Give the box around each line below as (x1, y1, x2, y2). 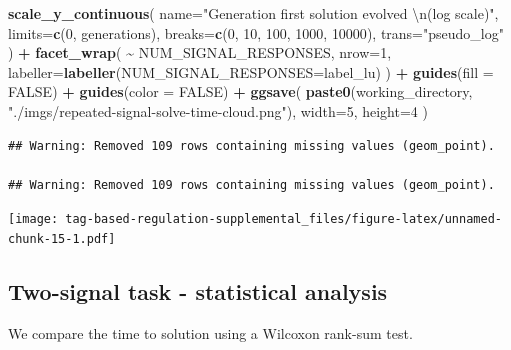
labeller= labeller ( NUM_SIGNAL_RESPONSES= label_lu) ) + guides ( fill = (8, 61, 494, 82)
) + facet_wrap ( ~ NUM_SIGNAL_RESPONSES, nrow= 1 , (8, 42, 392, 63)
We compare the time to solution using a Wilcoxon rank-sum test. (8, 322, 413, 343)
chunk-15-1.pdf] (8, 232, 116, 246)
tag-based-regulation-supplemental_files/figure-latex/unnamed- (65, 212, 502, 227)
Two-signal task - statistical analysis (8, 276, 388, 307)
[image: (8, 212, 59, 227)
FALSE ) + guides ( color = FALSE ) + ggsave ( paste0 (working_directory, (8, 81, 473, 102)
